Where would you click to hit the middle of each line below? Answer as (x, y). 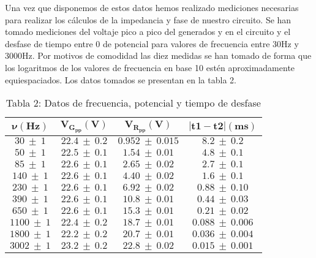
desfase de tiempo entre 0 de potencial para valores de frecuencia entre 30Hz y (152, 43)
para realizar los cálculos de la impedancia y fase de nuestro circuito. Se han (148, 19)
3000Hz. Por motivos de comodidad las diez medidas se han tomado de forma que (158, 55)
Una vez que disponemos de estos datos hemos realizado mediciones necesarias (152, 7)
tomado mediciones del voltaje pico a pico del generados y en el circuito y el (148, 32)
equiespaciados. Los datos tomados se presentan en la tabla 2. (121, 79)
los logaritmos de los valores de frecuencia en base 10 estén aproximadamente (150, 67)
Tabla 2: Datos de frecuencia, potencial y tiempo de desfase (133, 103)
